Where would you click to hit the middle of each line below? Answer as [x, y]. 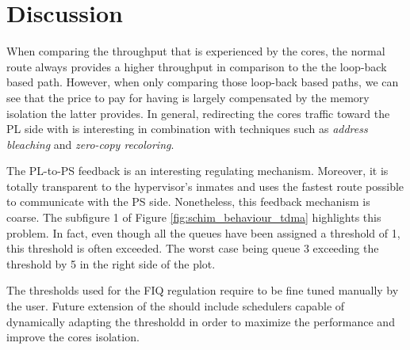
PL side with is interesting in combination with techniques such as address [187, 129]
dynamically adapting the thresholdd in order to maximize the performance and [201, 321]
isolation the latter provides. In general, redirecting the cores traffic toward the [198, 113]
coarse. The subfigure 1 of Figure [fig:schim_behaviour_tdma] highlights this [194, 217]
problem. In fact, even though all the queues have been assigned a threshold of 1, [203, 232]
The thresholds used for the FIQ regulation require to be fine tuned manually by [203, 290]
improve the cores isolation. [73, 337]
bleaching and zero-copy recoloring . [90, 144]
